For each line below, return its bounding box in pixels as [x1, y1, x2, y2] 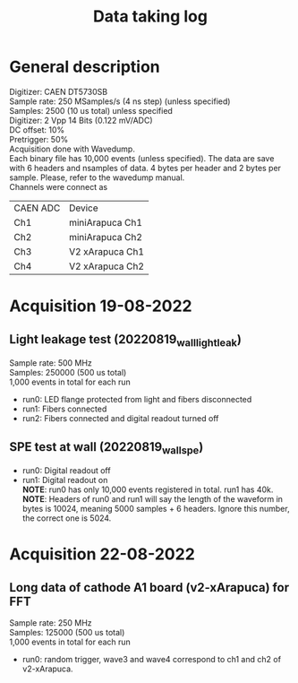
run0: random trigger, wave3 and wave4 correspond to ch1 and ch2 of [21, 654, 282, 665]
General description [9, 56, 160, 77]
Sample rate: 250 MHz [9, 618, 92, 628]
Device [68, 202, 98, 214]
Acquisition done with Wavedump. [9, 143, 136, 154]
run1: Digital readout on [21, 475, 108, 486]
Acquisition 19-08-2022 [9, 296, 192, 316]
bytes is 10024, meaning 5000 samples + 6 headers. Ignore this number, [21, 504, 290, 514]
